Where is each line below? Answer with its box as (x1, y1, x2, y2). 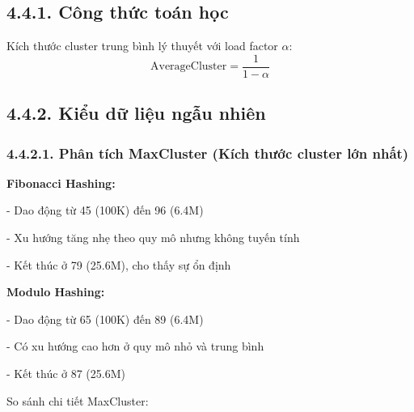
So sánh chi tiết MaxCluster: (6, 392, 149, 409)
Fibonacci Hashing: (6, 174, 116, 191)
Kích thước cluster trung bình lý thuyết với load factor (6, 37, 278, 54)
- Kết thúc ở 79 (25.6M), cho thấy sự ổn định (6, 256, 231, 273)
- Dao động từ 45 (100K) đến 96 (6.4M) (6, 202, 204, 219)
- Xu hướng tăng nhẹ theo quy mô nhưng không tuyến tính (6, 229, 300, 246)
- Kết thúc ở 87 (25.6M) (6, 365, 125, 382)
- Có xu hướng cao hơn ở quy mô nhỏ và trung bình (6, 338, 264, 355)
